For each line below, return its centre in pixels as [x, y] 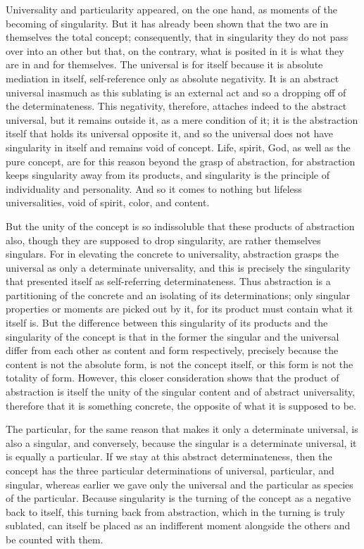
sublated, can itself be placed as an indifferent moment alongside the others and [178, 525]
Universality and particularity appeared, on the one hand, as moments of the [171, 9]
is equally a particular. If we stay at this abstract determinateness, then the [169, 456]
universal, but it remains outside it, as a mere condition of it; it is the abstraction [182, 119]
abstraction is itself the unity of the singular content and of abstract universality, [181, 392]
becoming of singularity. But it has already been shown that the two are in [167, 23]
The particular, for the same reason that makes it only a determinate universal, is [182, 429]
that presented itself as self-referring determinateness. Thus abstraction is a [168, 281]
